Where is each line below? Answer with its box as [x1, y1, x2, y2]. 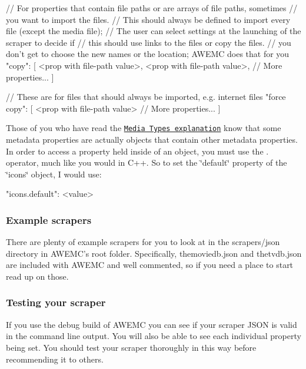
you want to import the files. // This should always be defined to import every [6, 13, 291, 25]
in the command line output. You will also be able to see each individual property [6, 330, 301, 342]
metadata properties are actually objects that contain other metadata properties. [6, 133, 298, 145]
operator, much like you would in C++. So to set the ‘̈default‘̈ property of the [6, 156, 287, 169]
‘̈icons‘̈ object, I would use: [6, 167, 102, 180]
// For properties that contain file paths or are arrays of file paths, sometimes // [6, 2, 298, 14]
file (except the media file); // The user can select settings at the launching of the [6, 25, 301, 37]
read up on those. [6, 270, 69, 282]
